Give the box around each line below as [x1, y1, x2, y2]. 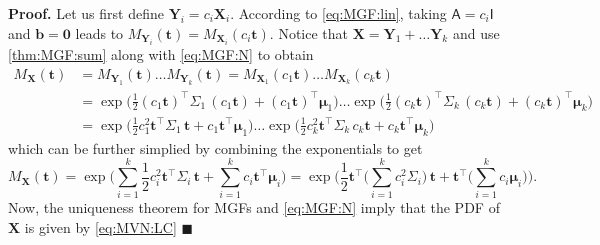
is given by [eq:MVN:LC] [24, 217, 177, 238]
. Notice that [269, 22, 348, 43]
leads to [75, 22, 124, 43]
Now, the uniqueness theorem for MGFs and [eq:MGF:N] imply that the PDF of [8, 197, 500, 218]
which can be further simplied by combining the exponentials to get [8, 137, 423, 158]
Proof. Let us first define [8, 3, 164, 23]
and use [452, 22, 500, 43]
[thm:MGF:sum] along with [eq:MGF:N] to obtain [8, 44, 314, 64]
